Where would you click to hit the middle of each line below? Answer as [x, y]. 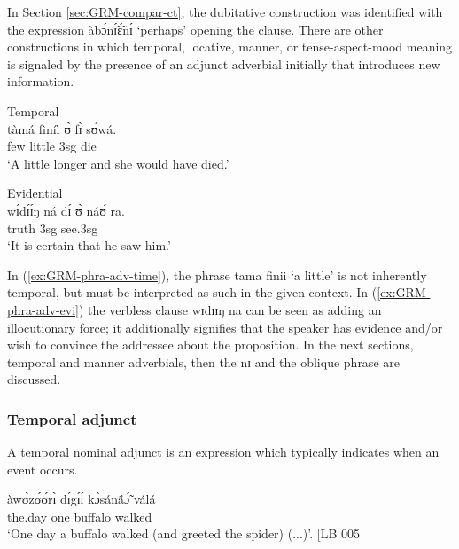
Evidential [35, 193]
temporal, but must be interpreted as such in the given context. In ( [192, 292]
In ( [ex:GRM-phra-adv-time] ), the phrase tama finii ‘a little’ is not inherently [217, 274]
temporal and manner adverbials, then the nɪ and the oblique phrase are [203, 361]
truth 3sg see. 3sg [53, 227]
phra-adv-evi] [43, 309]
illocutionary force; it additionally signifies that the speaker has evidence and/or [225, 327]
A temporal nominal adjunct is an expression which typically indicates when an [223, 452]
